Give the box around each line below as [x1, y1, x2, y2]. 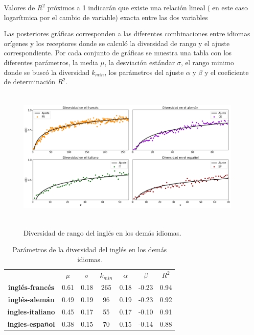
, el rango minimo [181, 57, 234, 67]
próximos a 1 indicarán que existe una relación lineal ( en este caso [47, 2, 248, 12]
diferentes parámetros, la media [4, 57, 98, 67]
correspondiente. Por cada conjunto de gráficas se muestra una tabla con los [4, 48, 232, 58]
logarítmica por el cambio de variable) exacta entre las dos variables [4, 12, 208, 22]
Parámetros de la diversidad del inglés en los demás [12, 244, 167, 254]
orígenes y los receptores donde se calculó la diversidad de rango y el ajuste [4, 38, 230, 48]
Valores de [4, 2, 35, 12]
